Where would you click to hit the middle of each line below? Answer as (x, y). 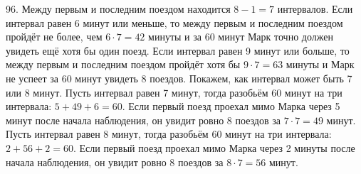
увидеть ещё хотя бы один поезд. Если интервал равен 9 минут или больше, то (178, 50)
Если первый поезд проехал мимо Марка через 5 (234, 106)
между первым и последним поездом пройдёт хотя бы (123, 64)
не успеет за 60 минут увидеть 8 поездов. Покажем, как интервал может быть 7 (179, 78)
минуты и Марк (320, 64)
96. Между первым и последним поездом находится (118, 9)
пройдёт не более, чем (54, 37)
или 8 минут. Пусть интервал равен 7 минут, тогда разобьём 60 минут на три (174, 92)
